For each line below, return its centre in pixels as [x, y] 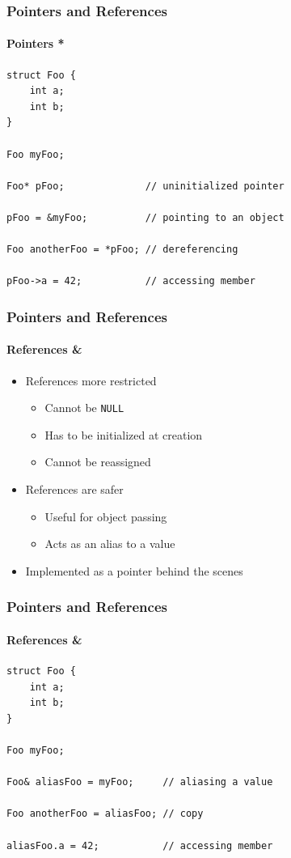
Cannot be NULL [84, 408]
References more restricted [91, 380]
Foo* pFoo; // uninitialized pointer [145, 186]
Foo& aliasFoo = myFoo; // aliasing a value [140, 782]
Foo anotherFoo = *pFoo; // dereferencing [122, 250]
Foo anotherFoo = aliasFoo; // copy [105, 814]
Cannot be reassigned [98, 462]
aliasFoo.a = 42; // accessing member [140, 845]
